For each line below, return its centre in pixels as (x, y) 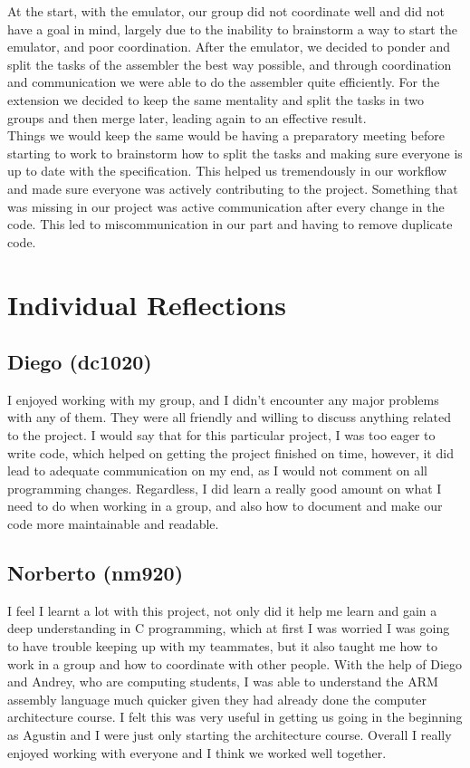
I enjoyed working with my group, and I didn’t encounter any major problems (223, 399)
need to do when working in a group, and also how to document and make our (225, 506)
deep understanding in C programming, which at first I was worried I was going (229, 628)
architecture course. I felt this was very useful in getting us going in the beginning (235, 717)
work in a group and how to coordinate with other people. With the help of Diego (235, 663)
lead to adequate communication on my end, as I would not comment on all (217, 470)
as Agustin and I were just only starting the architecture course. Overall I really (230, 734)
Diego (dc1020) (80, 362)
